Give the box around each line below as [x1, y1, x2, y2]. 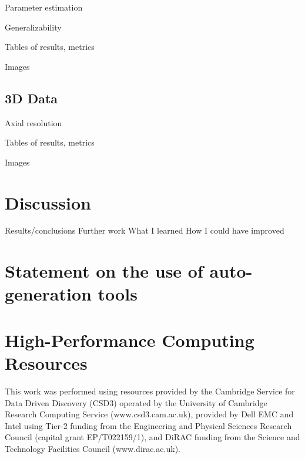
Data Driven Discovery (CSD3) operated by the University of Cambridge [5, 396, 267, 409]
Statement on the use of [5, 259, 203, 283]
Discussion [5, 190, 91, 214]
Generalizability [5, 21, 62, 33]
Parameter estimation [5, 1, 83, 13]
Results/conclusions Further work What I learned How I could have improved [5, 224, 284, 237]
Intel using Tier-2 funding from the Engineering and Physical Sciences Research [5, 419, 292, 431]
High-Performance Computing [5, 328, 254, 352]
